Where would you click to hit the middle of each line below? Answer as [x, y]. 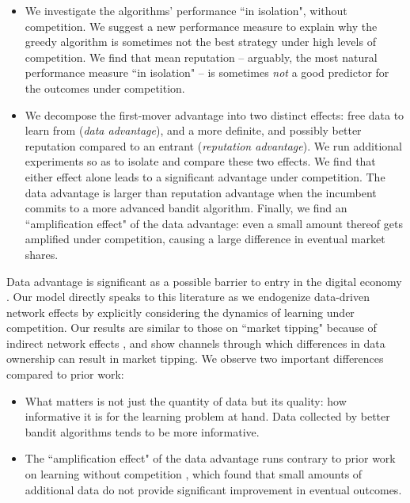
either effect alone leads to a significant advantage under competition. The [205, 176]
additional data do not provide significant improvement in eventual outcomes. [213, 489]
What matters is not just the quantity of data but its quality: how [186, 400]
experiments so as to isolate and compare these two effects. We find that [200, 161]
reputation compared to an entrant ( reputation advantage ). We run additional [214, 145]
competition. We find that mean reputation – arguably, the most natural [201, 57]
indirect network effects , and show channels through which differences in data [196, 343]
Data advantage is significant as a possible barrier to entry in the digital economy [204, 281]
